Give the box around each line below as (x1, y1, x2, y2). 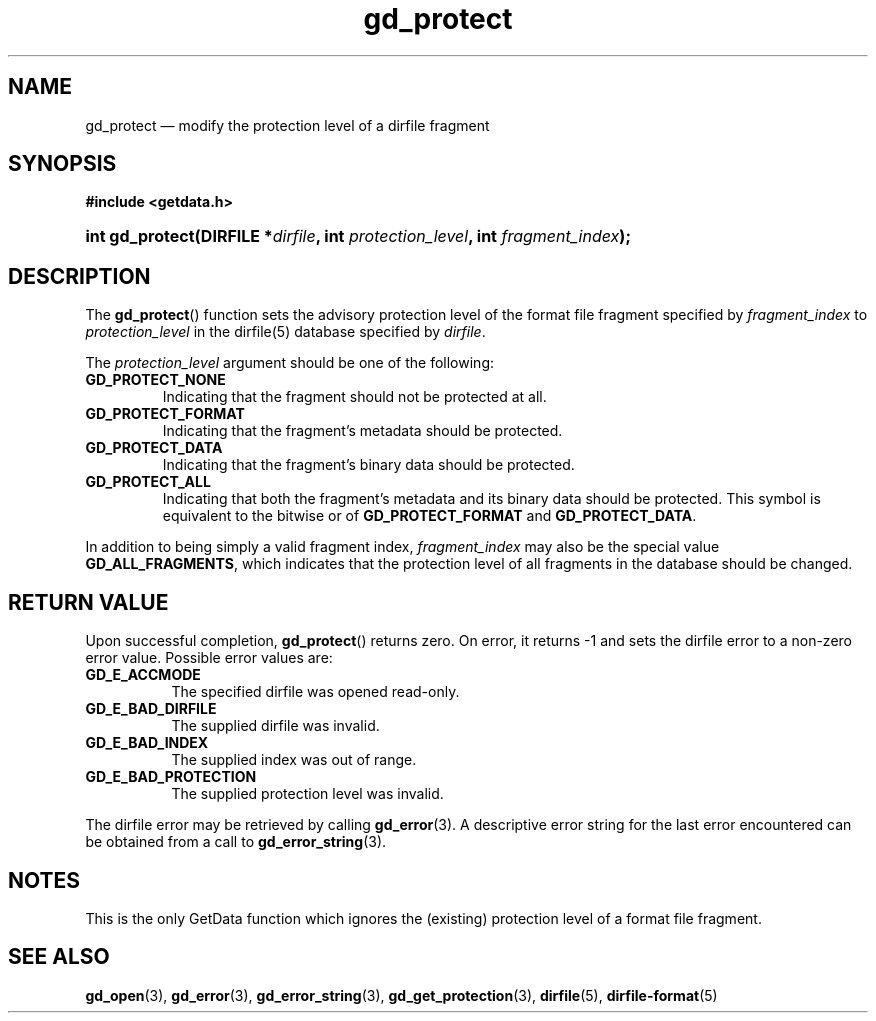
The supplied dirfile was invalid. (171, 717, 380, 735)
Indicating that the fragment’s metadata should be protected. (162, 422, 563, 440)
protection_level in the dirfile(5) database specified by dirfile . (85, 323, 486, 341)
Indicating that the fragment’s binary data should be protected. (162, 456, 575, 474)
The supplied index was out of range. (171, 751, 417, 769)
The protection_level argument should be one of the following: (85, 354, 495, 372)
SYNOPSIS (8, 151, 117, 177)
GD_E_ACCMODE (85, 666, 201, 684)
